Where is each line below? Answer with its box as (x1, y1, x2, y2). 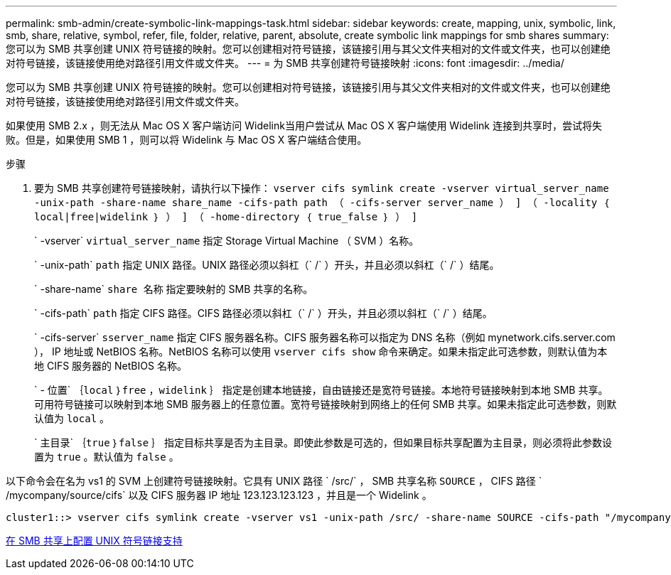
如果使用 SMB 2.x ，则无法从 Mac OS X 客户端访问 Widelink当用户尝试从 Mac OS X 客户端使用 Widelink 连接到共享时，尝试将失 (6, 119, 602, 131)
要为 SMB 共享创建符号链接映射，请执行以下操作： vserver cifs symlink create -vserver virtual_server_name (34, 182, 609, 194)
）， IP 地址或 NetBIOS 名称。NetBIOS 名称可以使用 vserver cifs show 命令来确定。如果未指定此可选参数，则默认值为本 (34, 345, 608, 358)
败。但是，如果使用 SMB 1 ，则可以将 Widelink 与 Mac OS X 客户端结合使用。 (6, 134, 367, 146)
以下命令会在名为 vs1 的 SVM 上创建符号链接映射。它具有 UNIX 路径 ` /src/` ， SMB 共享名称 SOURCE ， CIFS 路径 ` (6, 475, 542, 487)
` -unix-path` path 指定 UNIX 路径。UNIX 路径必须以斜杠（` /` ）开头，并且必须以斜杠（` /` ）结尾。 (34, 259, 500, 271)
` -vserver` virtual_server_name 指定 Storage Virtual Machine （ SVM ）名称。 (34, 235, 419, 247)
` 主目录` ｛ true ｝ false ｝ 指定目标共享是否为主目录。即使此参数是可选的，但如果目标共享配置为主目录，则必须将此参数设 (34, 436, 613, 448)
